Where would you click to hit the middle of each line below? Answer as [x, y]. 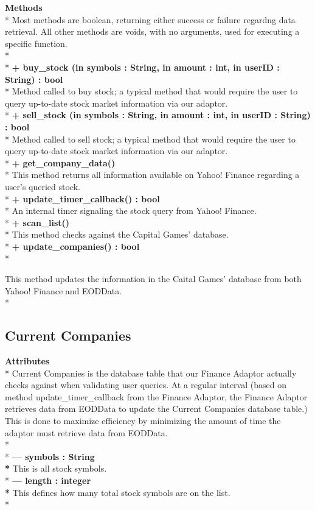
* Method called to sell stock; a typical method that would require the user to [150, 139]
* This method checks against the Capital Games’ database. [117, 234]
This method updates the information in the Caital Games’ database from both [153, 279]
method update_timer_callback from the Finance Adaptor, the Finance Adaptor [156, 396]
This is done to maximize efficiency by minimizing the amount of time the [143, 421]
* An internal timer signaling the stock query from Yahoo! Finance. [131, 211]
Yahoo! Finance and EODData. [64, 290]
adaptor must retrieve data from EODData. [86, 432]
